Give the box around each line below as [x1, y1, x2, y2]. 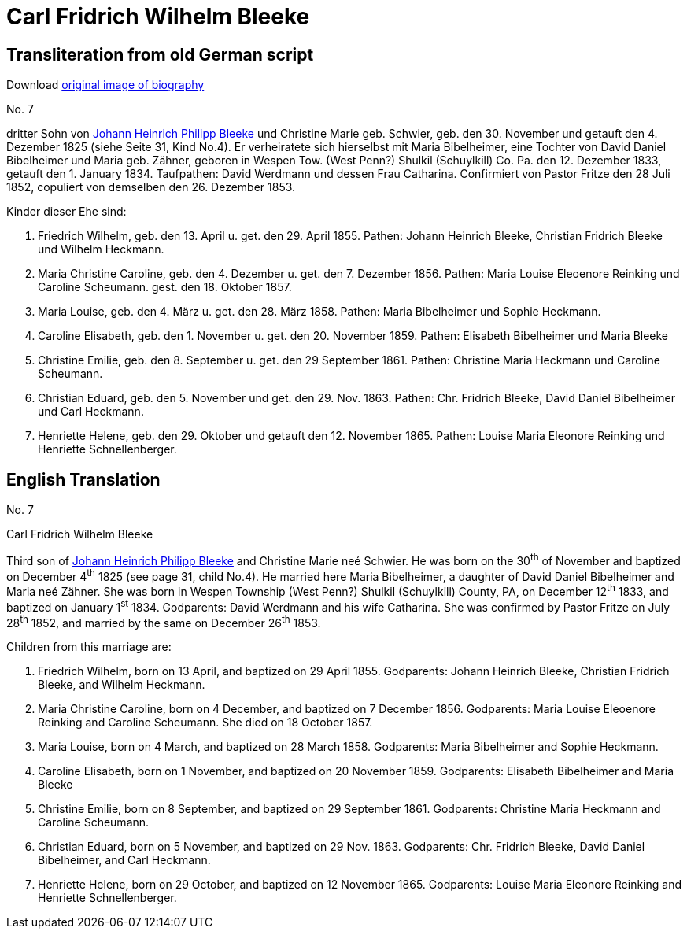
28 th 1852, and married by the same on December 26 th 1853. [6, 613, 321, 630]
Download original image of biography [6, 78, 205, 92]
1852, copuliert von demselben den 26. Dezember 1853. [6, 180, 296, 194]
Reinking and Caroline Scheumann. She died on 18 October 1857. [38, 715, 373, 730]
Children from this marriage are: [6, 640, 172, 654]
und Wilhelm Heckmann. [38, 242, 164, 257]
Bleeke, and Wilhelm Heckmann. [38, 678, 205, 692]
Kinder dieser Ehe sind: [6, 205, 127, 219]
